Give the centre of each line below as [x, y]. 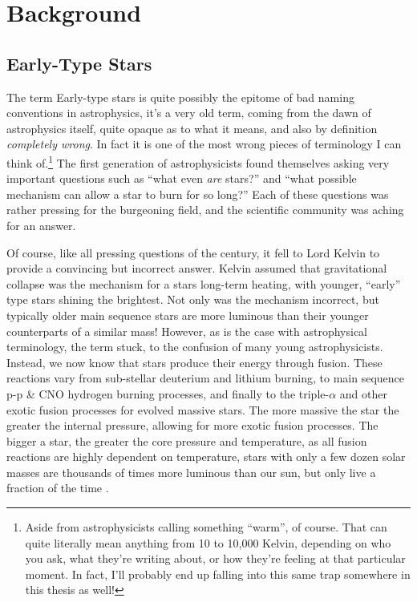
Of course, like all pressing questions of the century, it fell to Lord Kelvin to [193, 252]
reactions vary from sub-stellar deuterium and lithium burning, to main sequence [206, 378]
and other [363, 393]
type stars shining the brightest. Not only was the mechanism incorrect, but [193, 299]
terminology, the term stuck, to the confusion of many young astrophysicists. [195, 347]
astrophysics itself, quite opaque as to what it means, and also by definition [192, 128]
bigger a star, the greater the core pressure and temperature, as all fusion [187, 440]
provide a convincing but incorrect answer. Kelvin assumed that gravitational [197, 268]
